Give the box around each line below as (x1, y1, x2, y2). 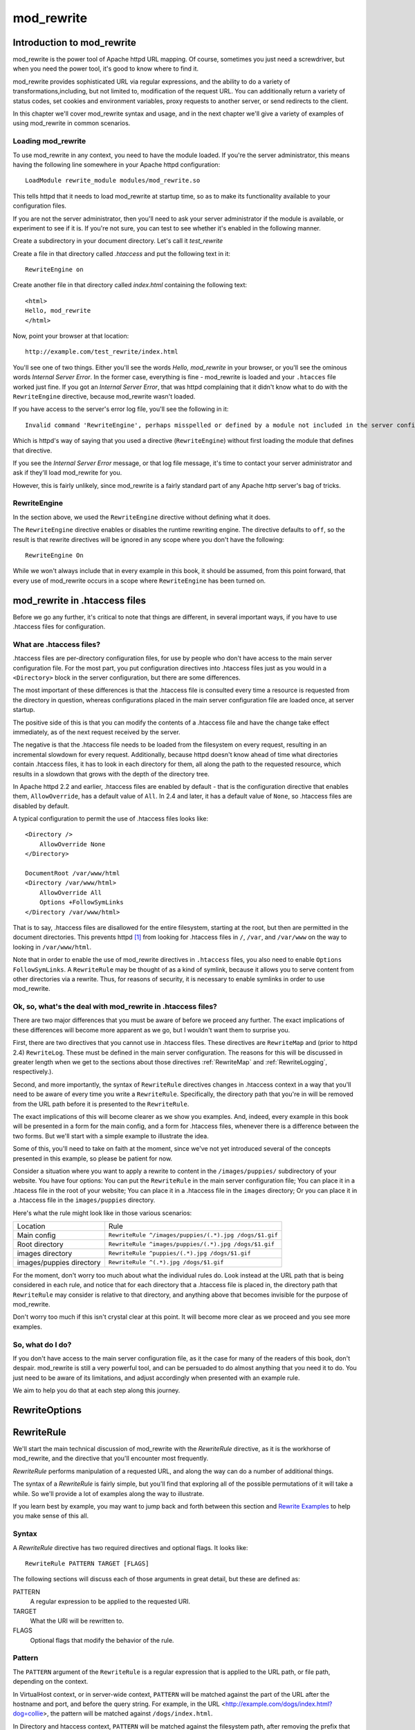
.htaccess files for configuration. (12, 623, 106, 631)
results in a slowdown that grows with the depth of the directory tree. (12, 770, 210, 778)
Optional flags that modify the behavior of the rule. (30, 1636, 174, 1644)
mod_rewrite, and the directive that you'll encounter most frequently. (12, 1454, 209, 1463)
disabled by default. (12, 801, 69, 810)
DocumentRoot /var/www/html (25, 869, 120, 877)
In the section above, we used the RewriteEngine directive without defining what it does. (12, 513, 271, 521)
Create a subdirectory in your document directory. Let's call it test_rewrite (12, 237, 223, 245)
